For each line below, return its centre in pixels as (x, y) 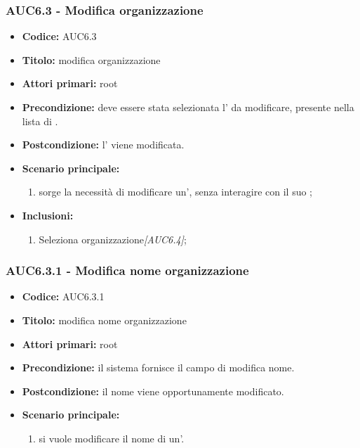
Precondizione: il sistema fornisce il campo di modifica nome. (158, 367)
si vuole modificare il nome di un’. (112, 438)
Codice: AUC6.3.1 (63, 296)
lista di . (40, 121)
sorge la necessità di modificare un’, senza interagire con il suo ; (175, 192)
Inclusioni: (48, 215)
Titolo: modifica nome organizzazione (104, 320)
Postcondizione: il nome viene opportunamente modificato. (153, 391)
